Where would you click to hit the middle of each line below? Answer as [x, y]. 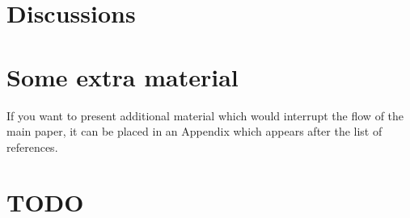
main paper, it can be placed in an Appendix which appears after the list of [194, 131]
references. [32, 147]
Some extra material [123, 76]
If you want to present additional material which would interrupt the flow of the [205, 115]
